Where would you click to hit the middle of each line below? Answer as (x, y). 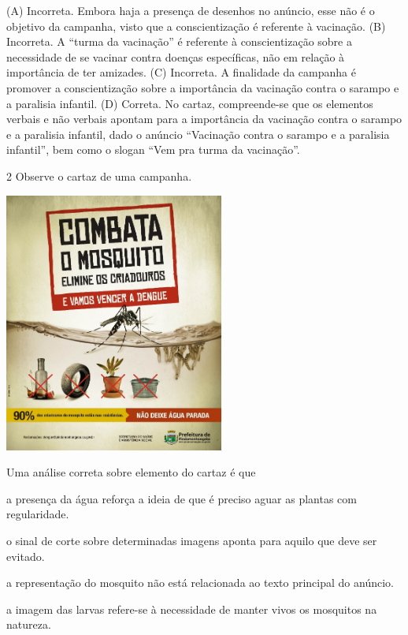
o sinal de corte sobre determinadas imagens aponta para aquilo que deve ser (192, 541)
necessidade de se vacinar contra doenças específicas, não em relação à (176, 56)
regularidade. (38, 514)
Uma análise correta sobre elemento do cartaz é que (131, 472)
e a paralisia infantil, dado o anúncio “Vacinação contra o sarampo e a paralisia (198, 134)
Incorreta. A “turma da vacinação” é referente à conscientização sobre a (179, 41)
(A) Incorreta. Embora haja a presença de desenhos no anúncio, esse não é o (191, 10)
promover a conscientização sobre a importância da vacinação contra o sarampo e (203, 87)
